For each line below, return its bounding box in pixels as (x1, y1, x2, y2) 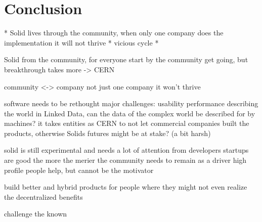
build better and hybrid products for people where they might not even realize (4, 182, 247, 192)
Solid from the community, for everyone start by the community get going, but (4, 54, 248, 65)
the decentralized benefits (4, 191, 83, 202)
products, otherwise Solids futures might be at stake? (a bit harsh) (4, 127, 211, 138)
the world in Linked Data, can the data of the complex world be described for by (4, 108, 255, 118)
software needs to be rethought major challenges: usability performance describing (4, 98, 258, 109)
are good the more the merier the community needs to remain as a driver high (4, 155, 247, 165)
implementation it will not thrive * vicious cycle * (4, 37, 159, 48)
